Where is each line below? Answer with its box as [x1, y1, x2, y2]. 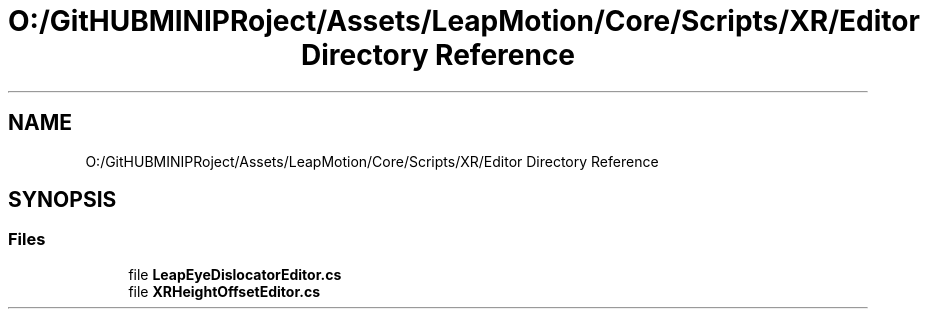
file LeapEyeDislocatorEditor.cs [128, 265, 342, 283]
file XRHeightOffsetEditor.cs [128, 282, 320, 300]
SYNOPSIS [8, 187, 117, 213]
